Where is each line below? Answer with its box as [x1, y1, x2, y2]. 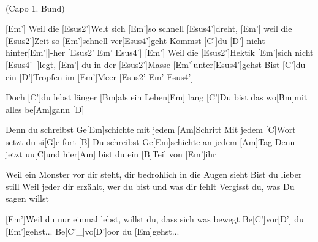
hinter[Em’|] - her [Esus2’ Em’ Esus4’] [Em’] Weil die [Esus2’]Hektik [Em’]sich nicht [6, 46, 314, 59]
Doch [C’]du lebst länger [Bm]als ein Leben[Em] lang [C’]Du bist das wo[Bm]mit [6, 91, 308, 104]
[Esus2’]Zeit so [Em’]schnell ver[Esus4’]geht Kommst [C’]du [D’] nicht [6, 34, 265, 47]
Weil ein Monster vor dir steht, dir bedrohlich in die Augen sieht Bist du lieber [6, 168, 302, 181]
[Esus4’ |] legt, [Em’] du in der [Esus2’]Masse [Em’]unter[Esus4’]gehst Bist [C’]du [6, 58, 306, 70]
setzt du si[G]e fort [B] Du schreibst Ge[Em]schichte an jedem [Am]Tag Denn [6, 135, 295, 148]
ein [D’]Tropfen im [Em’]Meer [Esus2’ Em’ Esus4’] [6, 70, 194, 83]
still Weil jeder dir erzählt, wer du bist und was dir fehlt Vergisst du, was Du [6, 180, 295, 192]
